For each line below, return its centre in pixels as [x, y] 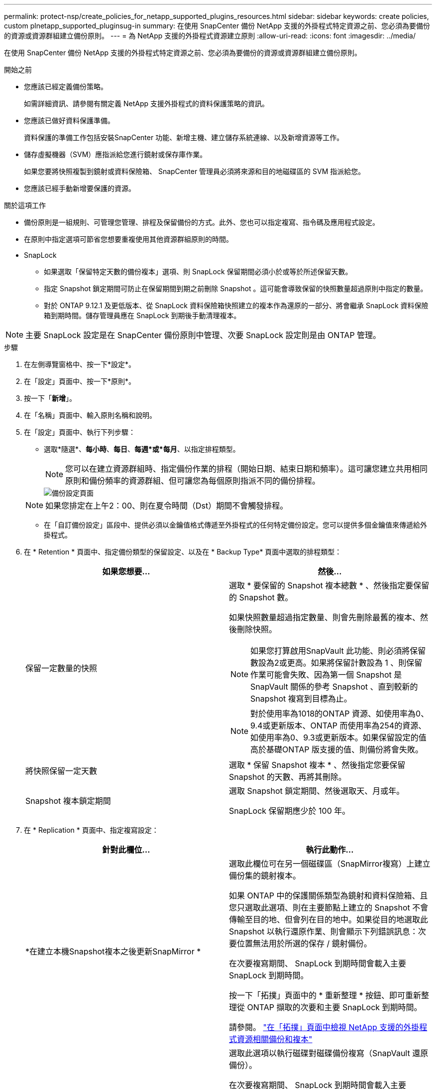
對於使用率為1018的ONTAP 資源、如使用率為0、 [340, 714]
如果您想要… [126, 571]
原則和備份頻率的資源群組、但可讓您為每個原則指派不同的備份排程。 [193, 481]
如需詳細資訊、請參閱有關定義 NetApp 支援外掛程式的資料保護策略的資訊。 [146, 103]
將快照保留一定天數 [61, 771]
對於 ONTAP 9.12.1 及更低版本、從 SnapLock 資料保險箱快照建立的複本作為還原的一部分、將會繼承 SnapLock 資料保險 [236, 305]
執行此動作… [330, 850]
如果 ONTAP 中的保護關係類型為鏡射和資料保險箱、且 [328, 896]
